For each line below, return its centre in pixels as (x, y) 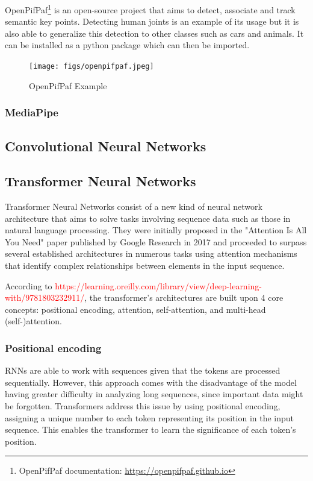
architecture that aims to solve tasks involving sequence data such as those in (148, 218)
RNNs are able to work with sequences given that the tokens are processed (143, 370)
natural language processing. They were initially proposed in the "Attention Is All (156, 230)
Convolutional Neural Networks (106, 146)
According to (29, 285)
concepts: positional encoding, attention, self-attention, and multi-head (135, 309)
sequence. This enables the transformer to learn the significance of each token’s (150, 429)
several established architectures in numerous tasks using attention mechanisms (151, 253)
